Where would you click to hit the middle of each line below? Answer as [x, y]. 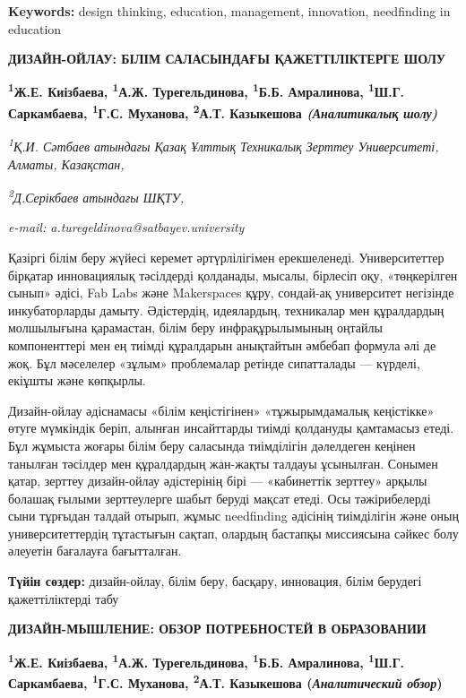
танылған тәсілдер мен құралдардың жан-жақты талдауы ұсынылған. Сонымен [223, 463]
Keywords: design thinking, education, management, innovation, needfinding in [229, 11]
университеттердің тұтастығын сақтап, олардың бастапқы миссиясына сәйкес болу [233, 533]
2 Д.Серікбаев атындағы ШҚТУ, [96, 196]
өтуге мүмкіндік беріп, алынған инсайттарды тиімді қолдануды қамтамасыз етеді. [231, 428]
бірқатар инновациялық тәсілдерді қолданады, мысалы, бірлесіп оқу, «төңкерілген [233, 275]
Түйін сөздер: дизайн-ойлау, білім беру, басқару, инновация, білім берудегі [215, 581]
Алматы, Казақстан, [66, 164]
